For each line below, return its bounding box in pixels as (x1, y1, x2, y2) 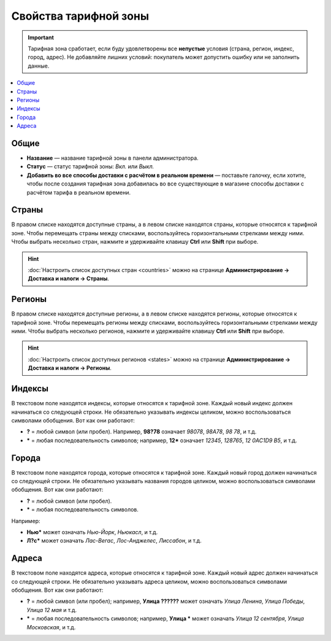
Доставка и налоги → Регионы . (28, 364, 112, 371)
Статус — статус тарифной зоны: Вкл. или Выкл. (26, 163, 154, 170)
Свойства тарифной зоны (11, 9, 150, 23)
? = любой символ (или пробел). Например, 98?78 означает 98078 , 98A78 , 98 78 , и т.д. (26, 428, 257, 435)
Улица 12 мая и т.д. (26, 606, 77, 613)
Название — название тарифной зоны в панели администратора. (26, 154, 199, 161)
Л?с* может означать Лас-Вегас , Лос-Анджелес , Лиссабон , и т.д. (26, 537, 202, 545)
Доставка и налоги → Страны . (28, 275, 110, 282)
